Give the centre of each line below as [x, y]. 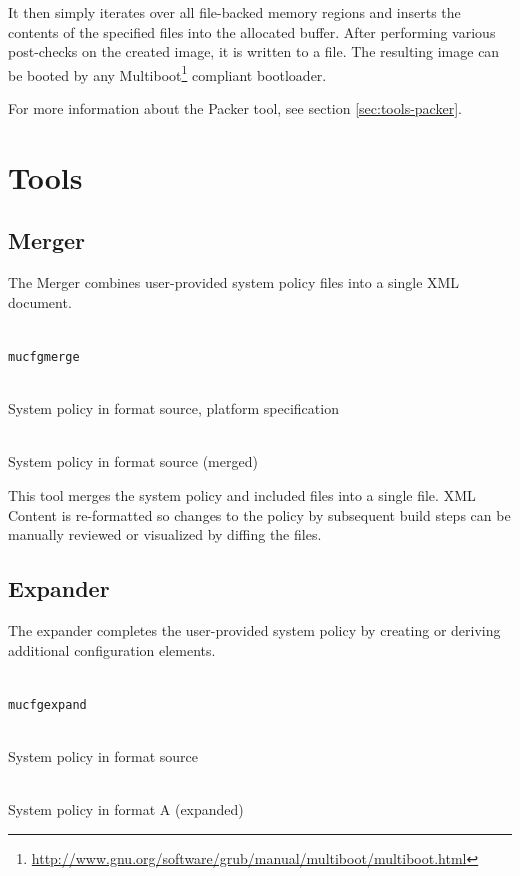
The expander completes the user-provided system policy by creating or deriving [254, 630]
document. [40, 301]
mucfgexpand [47, 704]
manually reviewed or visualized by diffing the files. [165, 534]
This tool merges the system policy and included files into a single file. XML [242, 495]
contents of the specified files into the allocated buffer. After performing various [252, 31]
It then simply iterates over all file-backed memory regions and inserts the [234, 12]
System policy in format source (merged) [133, 461]
